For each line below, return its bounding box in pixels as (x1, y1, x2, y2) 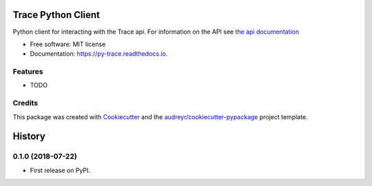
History (12, 131, 46, 143)
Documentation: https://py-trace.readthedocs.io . (30, 50, 168, 58)
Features (12, 67, 43, 76)
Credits (12, 99, 38, 108)
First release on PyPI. (30, 166, 91, 174)
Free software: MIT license (30, 40, 106, 48)
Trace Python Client (12, 9, 100, 21)
